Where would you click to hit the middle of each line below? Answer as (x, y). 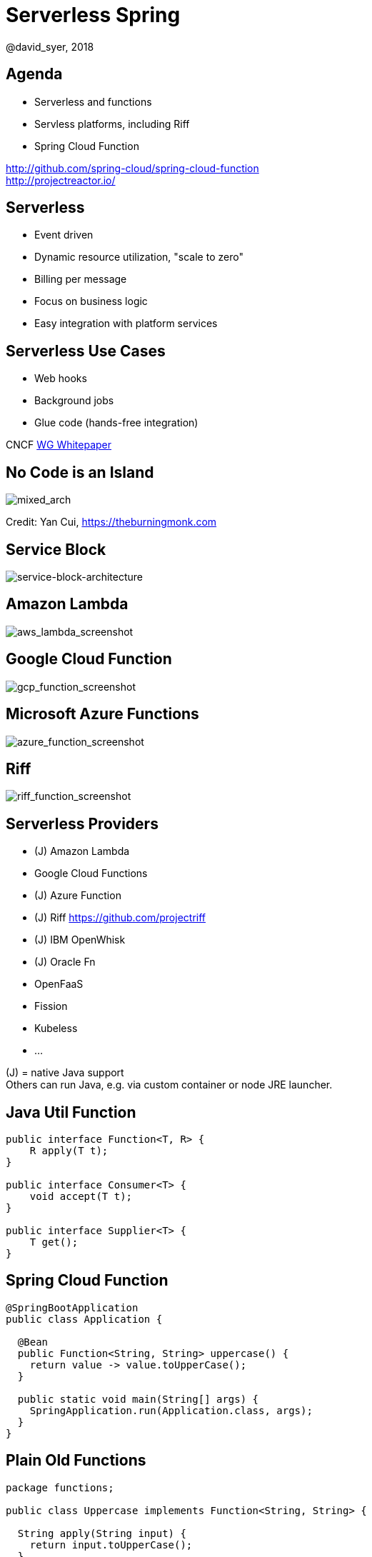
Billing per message (81, 279)
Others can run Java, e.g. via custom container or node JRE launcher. (169, 1085)
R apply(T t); (69, 1151)
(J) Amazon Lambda (82, 851)
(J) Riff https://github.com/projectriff (120, 918)
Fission (51, 1006)
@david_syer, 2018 (50, 46)
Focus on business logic (91, 301)
